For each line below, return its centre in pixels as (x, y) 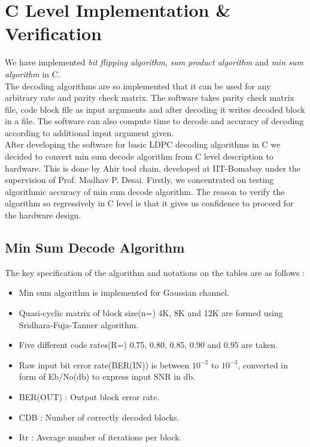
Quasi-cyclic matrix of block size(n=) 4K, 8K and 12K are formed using (151, 313)
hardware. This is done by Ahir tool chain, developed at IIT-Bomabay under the (153, 168)
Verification (53, 33)
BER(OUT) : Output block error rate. (89, 396)
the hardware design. (43, 215)
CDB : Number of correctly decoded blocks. (99, 417)
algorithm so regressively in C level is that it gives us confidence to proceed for (149, 203)
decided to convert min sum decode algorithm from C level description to (139, 156)
